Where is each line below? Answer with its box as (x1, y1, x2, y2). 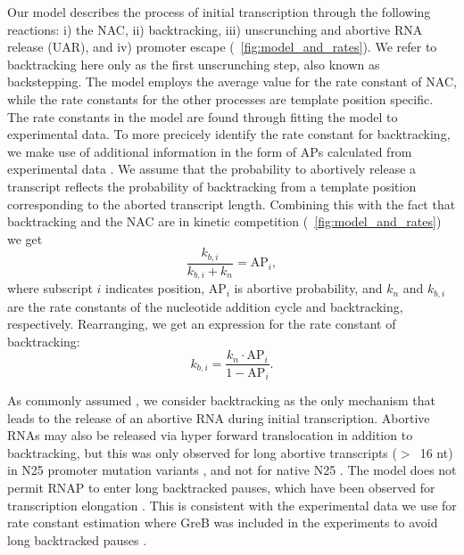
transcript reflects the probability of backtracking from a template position (7, 176, 417, 195)
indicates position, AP (105, 279, 227, 298)
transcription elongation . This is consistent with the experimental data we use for (7, 495, 457, 514)
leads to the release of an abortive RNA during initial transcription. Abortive (7, 408, 430, 427)
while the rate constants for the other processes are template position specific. (7, 89, 434, 108)
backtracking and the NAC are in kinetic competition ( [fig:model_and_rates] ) (7, 212, 442, 231)
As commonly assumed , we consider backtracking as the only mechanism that (7, 391, 435, 409)
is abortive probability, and (234, 279, 383, 298)
